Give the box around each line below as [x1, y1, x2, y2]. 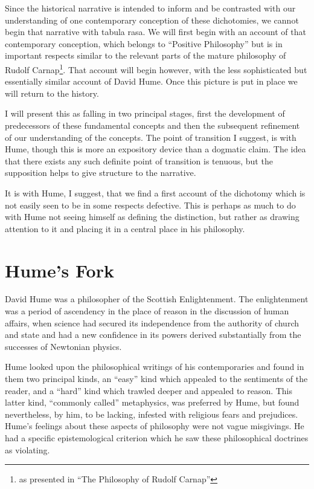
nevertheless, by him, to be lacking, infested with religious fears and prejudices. [5, 407, 298, 420]
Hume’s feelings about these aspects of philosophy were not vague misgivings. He [5, 419, 304, 432]
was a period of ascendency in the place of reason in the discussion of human [5, 305, 289, 317]
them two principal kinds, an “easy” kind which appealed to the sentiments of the [5, 372, 308, 385]
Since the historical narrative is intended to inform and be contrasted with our [5, 2, 296, 14]
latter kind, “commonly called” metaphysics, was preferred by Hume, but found [5, 396, 300, 409]
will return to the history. [5, 86, 99, 99]
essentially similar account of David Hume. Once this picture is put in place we [5, 75, 298, 88]
